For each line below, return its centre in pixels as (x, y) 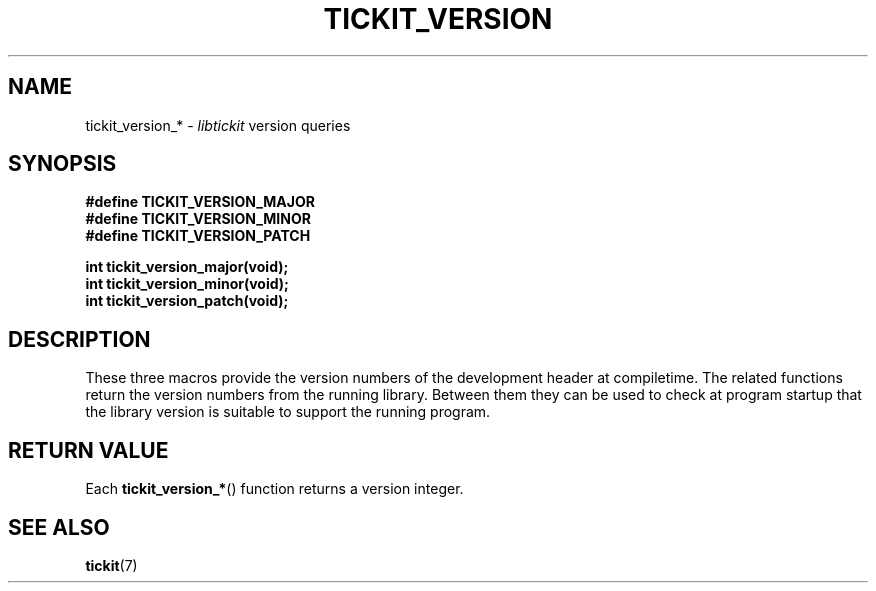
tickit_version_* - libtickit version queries (218, 125)
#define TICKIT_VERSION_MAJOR (200, 202)
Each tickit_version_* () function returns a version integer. (274, 489)
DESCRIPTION (79, 339)
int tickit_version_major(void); (187, 267)
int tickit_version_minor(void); (187, 284)
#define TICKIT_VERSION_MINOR (198, 219)
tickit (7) (111, 565)
